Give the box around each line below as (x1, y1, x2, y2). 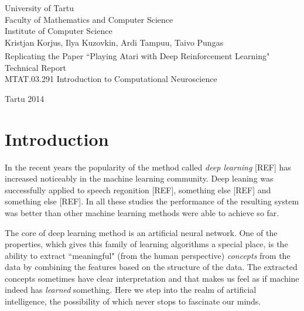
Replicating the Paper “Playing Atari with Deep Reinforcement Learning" (5, 50, 270, 62)
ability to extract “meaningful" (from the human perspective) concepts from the (5, 249, 291, 261)
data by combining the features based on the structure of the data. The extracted (5, 261, 298, 273)
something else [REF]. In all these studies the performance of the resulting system (5, 195, 299, 207)
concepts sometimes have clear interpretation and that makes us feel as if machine (5, 272, 299, 284)
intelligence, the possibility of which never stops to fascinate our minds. (5, 295, 261, 307)
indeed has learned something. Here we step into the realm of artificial (5, 283, 257, 296)
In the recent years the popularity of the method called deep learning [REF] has (5, 160, 291, 173)
